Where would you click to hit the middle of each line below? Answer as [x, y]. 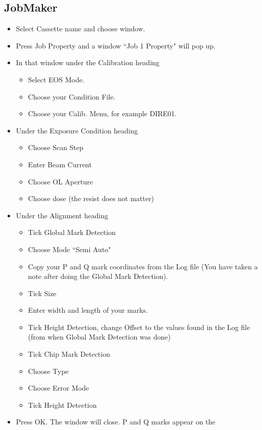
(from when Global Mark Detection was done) [99, 337]
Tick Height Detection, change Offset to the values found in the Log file [139, 327]
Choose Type [48, 371]
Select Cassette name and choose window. [81, 29]
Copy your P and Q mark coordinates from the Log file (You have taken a [143, 266]
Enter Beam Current [60, 164]
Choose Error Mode [59, 388]
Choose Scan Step [56, 147]
